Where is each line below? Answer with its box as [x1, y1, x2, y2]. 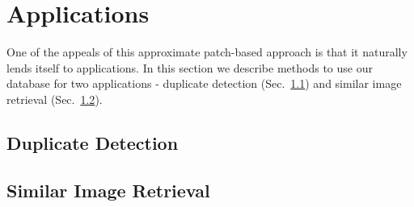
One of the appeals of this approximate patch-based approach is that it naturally [6, 43, 408, 60]
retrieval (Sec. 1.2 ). [6, 90, 103, 107]
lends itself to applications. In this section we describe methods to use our [6, 59, 373, 76]
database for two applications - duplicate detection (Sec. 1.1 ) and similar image [6, 75, 402, 92]
